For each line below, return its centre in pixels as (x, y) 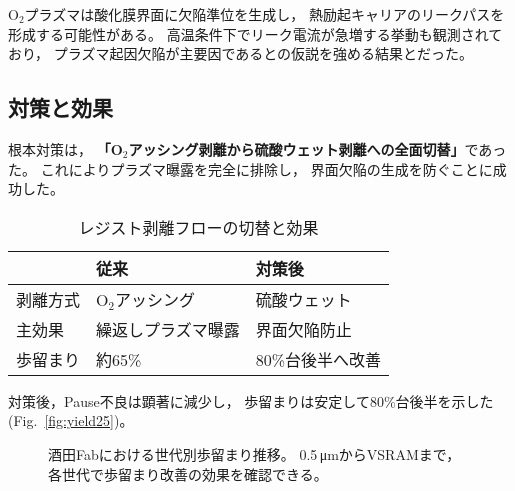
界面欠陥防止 (303, 329)
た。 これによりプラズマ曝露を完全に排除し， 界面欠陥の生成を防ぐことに (250, 168)
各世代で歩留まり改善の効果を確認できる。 (188, 473)
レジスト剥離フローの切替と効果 (198, 227)
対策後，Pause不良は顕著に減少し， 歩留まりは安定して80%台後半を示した (251, 400)
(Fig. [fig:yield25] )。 (71, 420)
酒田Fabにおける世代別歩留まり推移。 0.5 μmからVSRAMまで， (254, 453)
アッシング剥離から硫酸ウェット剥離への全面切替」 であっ (317, 148)
